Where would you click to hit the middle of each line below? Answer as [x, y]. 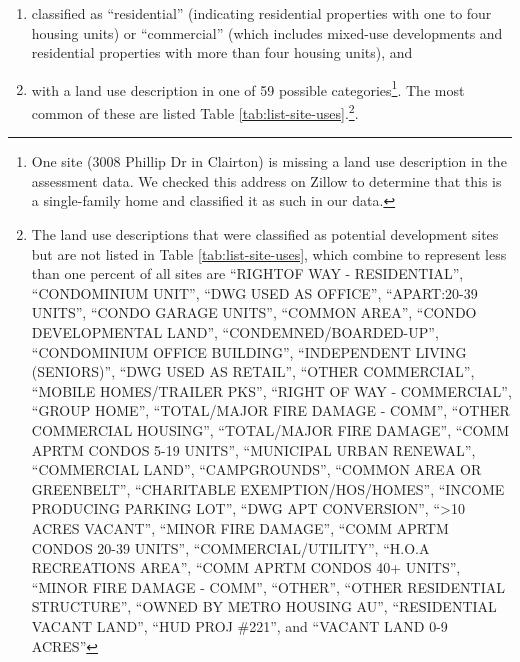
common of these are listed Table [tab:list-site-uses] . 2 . [195, 111]
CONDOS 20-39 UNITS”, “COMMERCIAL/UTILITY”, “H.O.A [230, 547]
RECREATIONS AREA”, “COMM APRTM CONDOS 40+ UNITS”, [246, 567]
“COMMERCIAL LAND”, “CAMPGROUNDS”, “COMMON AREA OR [256, 469]
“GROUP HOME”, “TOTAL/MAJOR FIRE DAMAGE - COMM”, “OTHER [270, 410]
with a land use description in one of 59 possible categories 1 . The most [248, 88]
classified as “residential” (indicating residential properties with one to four [261, 13]
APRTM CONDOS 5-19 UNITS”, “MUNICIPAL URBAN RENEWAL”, [253, 449]
